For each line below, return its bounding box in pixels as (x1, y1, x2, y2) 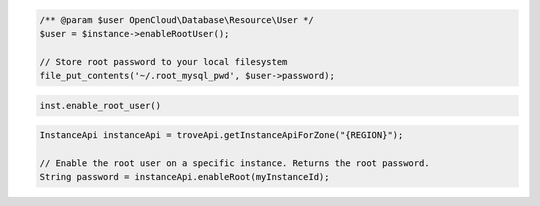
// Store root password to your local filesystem (39, 56, 288, 67)
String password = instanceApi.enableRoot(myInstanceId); (39, 171, 330, 183)
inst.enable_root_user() (39, 100, 162, 111)
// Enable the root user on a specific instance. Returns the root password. (39, 158, 430, 169)
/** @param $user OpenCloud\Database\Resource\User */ (39, 14, 314, 25)
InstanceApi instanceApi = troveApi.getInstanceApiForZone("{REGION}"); (39, 130, 404, 141)
